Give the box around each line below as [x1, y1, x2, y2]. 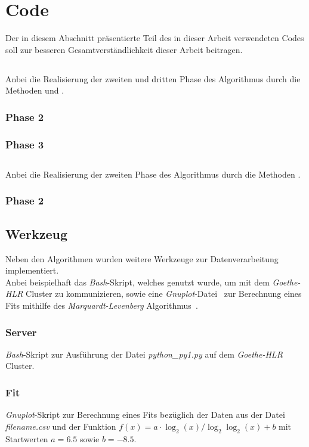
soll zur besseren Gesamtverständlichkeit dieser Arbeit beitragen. [5, 43, 243, 55]
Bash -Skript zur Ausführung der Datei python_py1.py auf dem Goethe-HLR [5, 347, 283, 360]
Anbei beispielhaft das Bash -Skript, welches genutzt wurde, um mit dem [5, 275, 270, 288]
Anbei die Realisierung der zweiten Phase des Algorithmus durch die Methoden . [5, 167, 301, 180]
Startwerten [5, 432, 48, 445]
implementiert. [5, 264, 59, 277]
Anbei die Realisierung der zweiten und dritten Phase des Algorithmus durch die [5, 72, 301, 85]
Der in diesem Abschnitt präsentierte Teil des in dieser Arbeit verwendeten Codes [5, 32, 304, 44]
